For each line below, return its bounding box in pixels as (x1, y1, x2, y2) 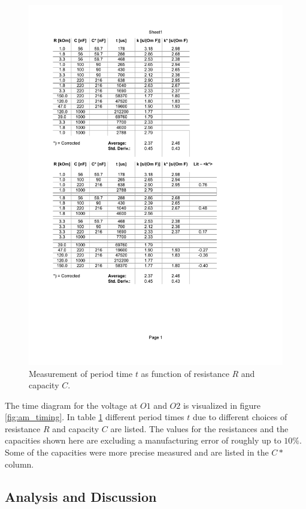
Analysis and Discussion (5, 487, 157, 505)
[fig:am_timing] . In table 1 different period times (5, 411, 184, 423)
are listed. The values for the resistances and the (110, 422, 289, 435)
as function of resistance (141, 367, 229, 379)
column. (5, 457, 34, 470)
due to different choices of (193, 411, 287, 423)
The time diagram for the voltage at (5, 399, 138, 411)
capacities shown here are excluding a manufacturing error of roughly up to (5, 434, 281, 447)
